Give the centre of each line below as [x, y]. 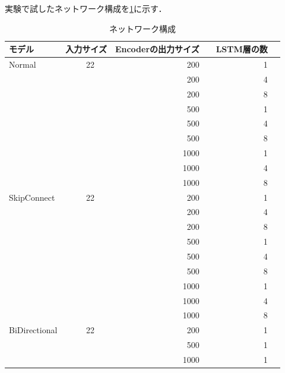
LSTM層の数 [242, 49]
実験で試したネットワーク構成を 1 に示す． [86, 8]
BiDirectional [33, 330]
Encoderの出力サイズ [157, 49]
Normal [23, 64]
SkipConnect [32, 197]
